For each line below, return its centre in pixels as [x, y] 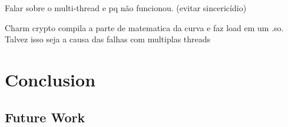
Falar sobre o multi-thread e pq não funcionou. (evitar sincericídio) [126, 8]
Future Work [45, 117]
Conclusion [50, 79]
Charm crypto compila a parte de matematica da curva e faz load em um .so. [144, 27]
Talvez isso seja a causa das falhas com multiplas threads [108, 39]
